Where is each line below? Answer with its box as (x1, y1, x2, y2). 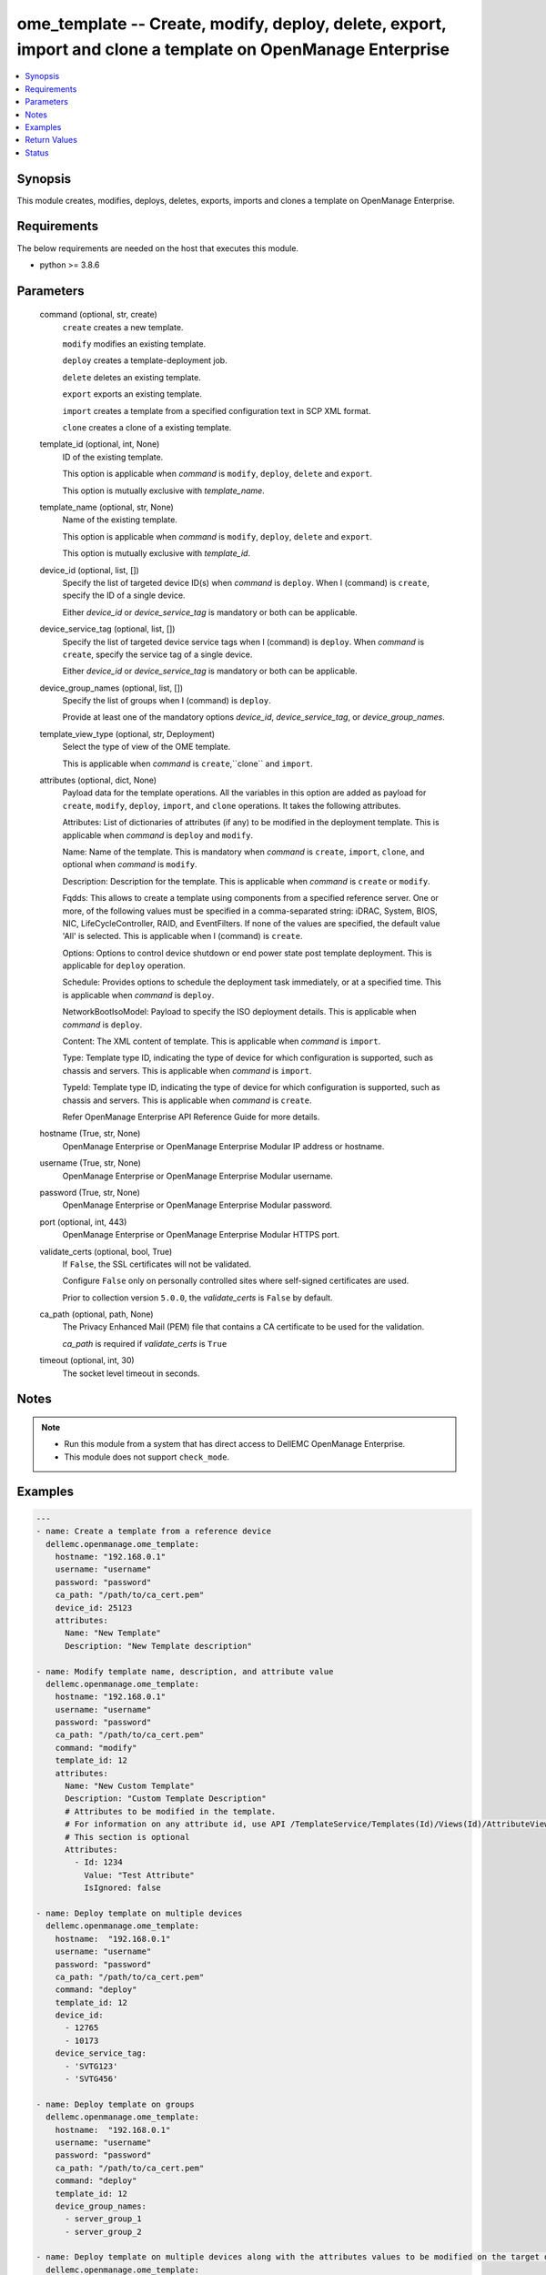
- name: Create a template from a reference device (35, 1526, 272, 1537)
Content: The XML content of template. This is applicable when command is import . (62, 1036, 381, 1046)
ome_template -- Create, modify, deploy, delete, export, (16, 14, 447, 34)
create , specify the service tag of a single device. (62, 649, 253, 660)
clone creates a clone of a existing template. (62, 422, 232, 433)
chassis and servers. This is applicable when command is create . (62, 1095, 313, 1106)
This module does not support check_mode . (64, 1451, 230, 1462)
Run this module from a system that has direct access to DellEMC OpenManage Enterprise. (64, 1439, 406, 1450)
